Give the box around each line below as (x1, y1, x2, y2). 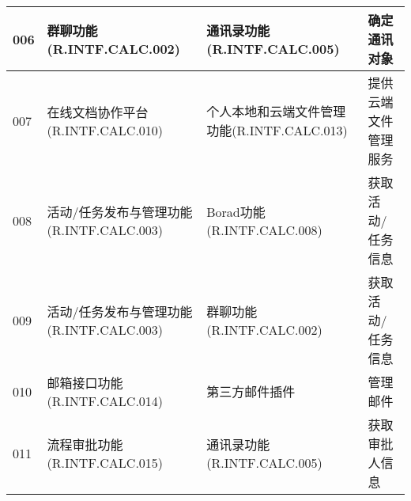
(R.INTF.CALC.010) (47, 120, 164, 139)
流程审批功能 (47, 435, 123, 454)
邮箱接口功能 (47, 373, 123, 392)
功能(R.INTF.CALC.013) (206, 121, 348, 139)
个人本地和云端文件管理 (206, 102, 346, 120)
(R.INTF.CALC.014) (47, 391, 164, 410)
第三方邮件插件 (206, 382, 296, 400)
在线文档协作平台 (47, 102, 149, 121)
